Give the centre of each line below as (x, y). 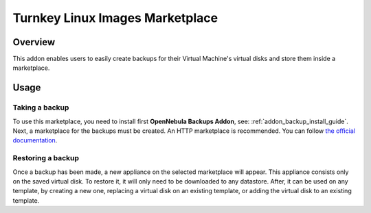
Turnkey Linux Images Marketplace (115, 18)
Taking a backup (41, 108)
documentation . (35, 140)
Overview (34, 42)
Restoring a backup (46, 158)
